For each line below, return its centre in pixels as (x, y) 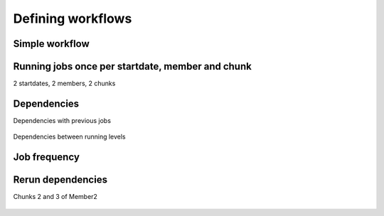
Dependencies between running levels (69, 137)
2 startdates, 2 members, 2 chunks (64, 83)
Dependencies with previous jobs (62, 120)
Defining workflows (73, 18)
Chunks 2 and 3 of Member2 (55, 197)
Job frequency (46, 157)
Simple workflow (52, 44)
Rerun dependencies (60, 180)
